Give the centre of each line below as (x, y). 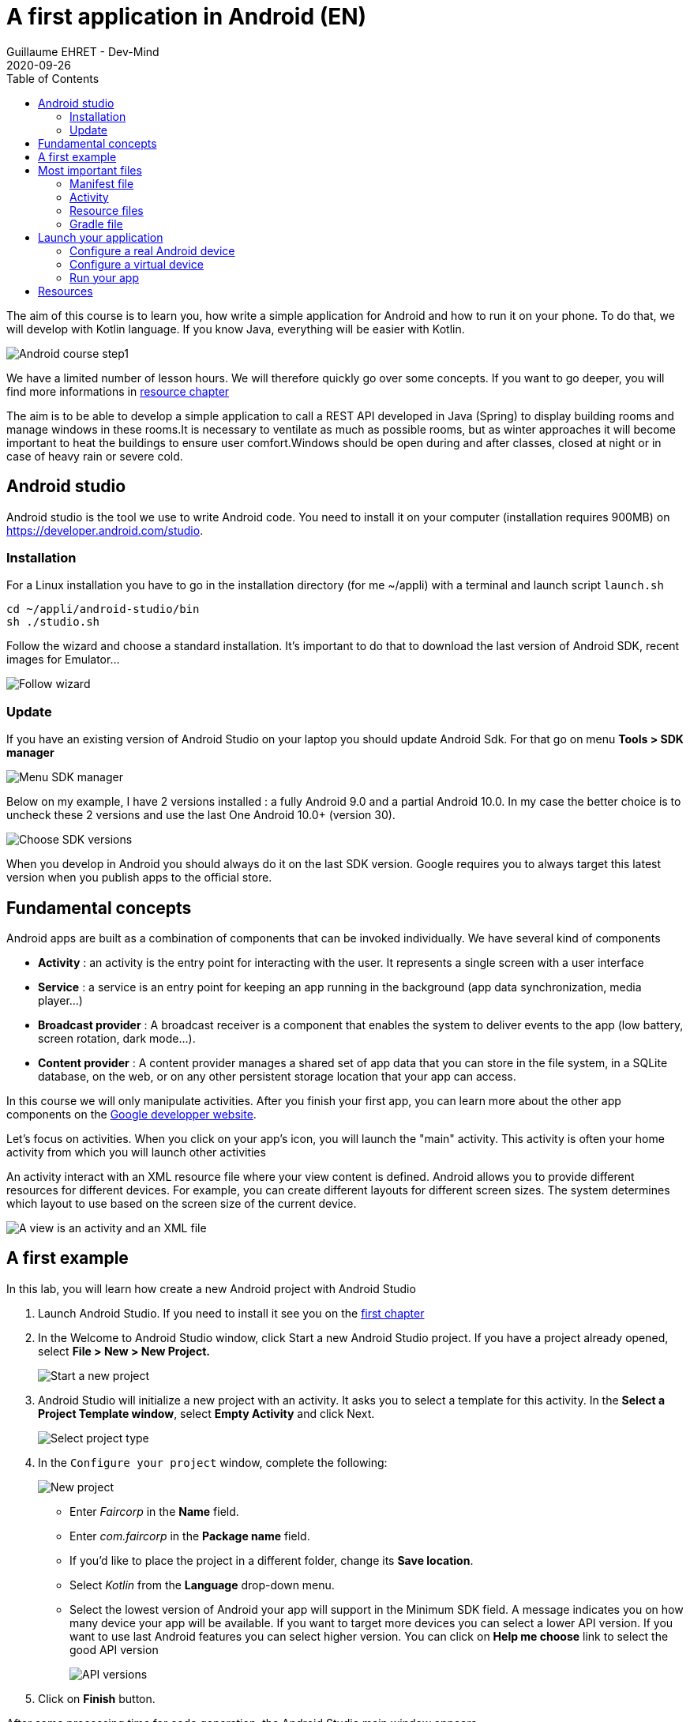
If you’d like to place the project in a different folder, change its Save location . (272, 1560)
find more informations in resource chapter (118, 391)
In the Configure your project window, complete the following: (213, 1462)
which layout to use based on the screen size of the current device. (182, 1203)
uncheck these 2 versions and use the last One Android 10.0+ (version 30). (201, 815)
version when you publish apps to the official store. (139, 878)
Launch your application (101, 237)
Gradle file (96, 224)
